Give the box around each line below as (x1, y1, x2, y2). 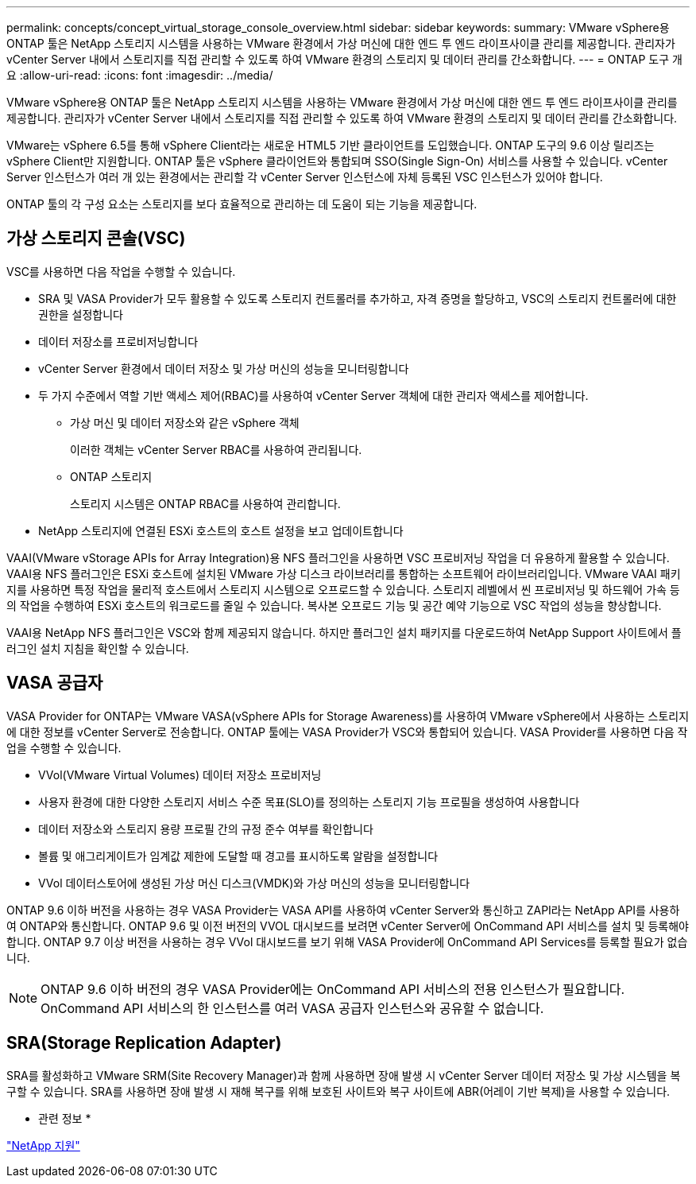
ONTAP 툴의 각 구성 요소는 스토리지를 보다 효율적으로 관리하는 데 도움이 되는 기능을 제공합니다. (6, 197, 478, 211)
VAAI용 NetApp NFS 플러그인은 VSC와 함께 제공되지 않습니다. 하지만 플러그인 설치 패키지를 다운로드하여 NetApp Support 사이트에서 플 (6, 625, 682, 639)
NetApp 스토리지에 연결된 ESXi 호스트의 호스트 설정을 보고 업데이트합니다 (38, 523, 404, 538)
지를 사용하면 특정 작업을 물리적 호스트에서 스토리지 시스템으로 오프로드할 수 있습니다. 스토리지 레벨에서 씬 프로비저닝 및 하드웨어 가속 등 (6, 582, 680, 596)
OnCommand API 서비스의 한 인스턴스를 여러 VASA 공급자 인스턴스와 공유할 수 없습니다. (41, 1000, 544, 1016)
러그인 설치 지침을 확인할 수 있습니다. (6, 641, 189, 655)
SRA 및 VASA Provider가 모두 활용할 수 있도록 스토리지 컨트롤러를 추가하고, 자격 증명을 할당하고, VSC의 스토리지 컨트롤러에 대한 (38, 291, 677, 305)
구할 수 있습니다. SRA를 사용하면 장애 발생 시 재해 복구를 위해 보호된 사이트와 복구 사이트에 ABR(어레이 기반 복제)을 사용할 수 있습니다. (6, 1084, 671, 1098)
